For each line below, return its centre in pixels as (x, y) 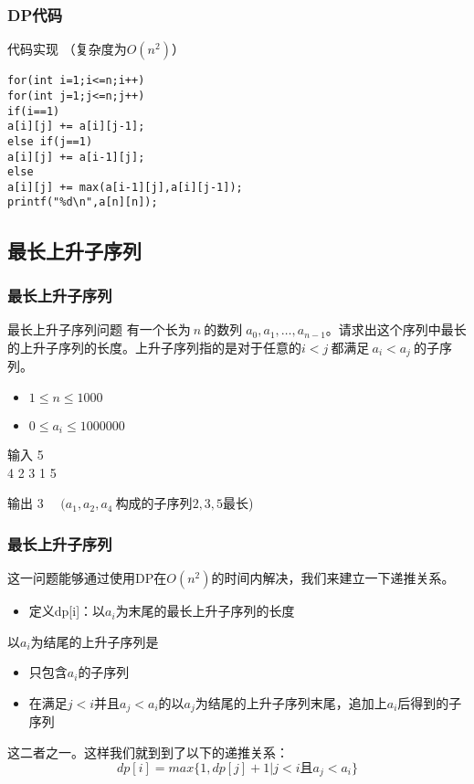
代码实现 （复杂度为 (67, 49)
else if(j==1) (50, 141)
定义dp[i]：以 (67, 611)
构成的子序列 (154, 503)
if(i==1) (34, 111)
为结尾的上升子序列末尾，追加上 (291, 703)
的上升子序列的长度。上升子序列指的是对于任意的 (154, 347)
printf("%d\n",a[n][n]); (83, 202)
